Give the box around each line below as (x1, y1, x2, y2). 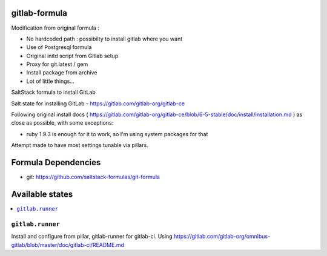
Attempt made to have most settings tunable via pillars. (11, 142, 148, 149)
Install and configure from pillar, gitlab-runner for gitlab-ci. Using (11, 233, 173, 240)
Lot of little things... (26, 77, 75, 85)
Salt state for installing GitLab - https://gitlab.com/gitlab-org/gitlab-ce (11, 100, 185, 107)
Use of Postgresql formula (26, 44, 92, 51)
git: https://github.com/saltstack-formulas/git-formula (26, 173, 160, 181)
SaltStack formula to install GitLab (11, 88, 96, 96)
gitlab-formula (11, 8, 68, 18)
